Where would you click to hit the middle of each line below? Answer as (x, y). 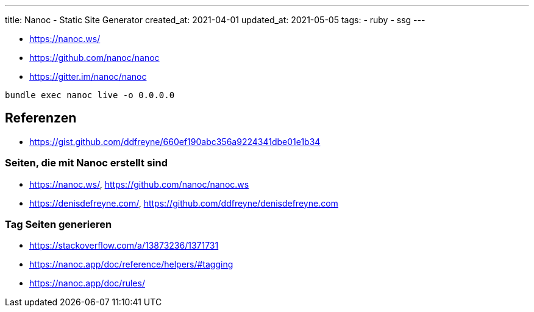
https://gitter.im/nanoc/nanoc (88, 76)
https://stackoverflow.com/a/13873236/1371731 (124, 246)
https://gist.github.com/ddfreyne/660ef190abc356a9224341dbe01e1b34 (175, 141)
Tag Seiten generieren (59, 224)
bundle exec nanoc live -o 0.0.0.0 (90, 95)
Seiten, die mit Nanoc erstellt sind (86, 163)
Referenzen (41, 118)
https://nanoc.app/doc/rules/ (87, 283)
